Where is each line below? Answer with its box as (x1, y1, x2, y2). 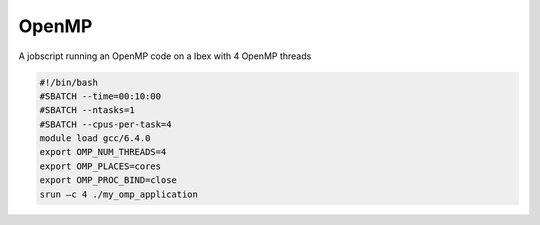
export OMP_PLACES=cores (39, 160, 162, 172)
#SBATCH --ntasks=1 (39, 105, 135, 116)
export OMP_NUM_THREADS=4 (39, 146, 167, 158)
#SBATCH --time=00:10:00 (39, 90, 162, 102)
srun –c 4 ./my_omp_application (39, 188, 199, 200)
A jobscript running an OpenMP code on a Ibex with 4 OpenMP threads (18, 50, 312, 62)
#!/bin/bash (39, 76, 99, 88)
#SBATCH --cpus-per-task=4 (39, 118, 172, 130)
